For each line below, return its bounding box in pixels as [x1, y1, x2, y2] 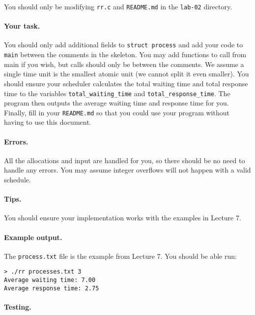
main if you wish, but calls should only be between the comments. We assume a [4, 59, 244, 69]
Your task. [4, 21, 40, 31]
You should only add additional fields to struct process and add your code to [4, 39, 243, 50]
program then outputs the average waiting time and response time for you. [4, 98, 229, 108]
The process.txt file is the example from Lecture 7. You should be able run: [4, 250, 237, 261]
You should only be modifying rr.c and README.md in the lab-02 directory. [4, 1, 232, 11]
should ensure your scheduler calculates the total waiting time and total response [4, 78, 248, 88]
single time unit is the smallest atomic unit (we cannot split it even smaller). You [4, 69, 249, 79]
